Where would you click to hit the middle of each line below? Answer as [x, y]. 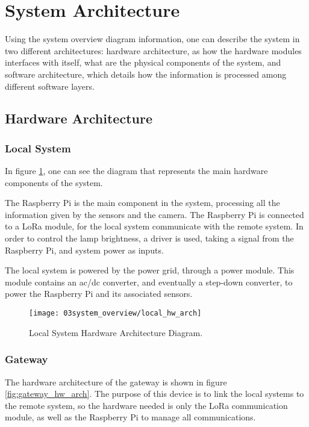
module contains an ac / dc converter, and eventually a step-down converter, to [149, 282]
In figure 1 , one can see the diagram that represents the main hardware [136, 171]
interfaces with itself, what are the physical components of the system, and [143, 62]
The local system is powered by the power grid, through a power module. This [150, 270]
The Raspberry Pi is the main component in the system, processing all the [142, 203]
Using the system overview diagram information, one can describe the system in [152, 39]
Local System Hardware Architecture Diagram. [116, 332]
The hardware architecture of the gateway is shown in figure [116, 382]
